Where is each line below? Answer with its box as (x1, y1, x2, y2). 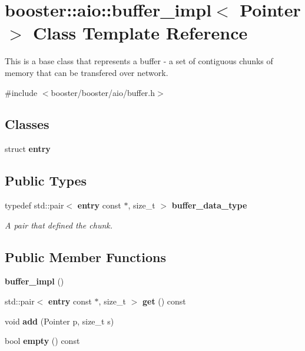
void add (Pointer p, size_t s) (5, 314, 114, 327)
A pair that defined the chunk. (5, 218, 113, 231)
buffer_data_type (171, 199, 247, 211)
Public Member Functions (5, 247, 166, 266)
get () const (142, 295, 186, 307)
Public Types (5, 171, 87, 190)
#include (5, 86, 38, 98)
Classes (5, 115, 49, 133)
